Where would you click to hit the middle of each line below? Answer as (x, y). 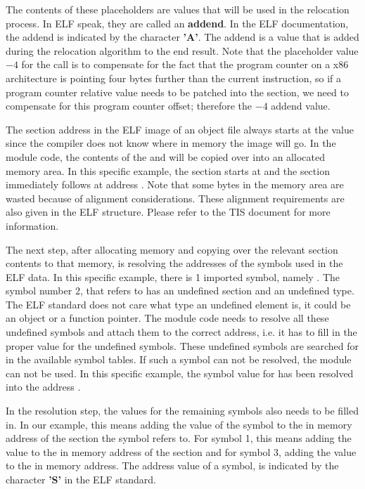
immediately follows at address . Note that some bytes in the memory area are (175, 184)
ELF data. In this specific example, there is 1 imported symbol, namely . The (173, 276)
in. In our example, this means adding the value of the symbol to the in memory (179, 424)
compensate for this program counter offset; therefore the (129, 106)
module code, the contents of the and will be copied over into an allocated (165, 156)
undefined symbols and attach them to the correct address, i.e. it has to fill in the (181, 332)
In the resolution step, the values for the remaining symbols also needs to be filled (182, 411)
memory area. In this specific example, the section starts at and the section (168, 170)
